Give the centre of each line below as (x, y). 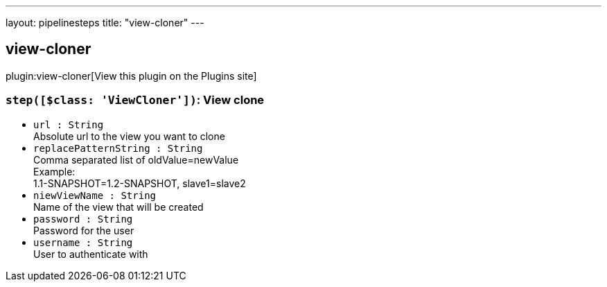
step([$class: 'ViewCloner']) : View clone (135, 100)
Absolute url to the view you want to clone (129, 136)
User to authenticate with (91, 254)
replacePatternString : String (118, 148)
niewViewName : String (95, 195)
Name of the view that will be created (118, 207)
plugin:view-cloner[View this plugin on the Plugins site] (131, 76)
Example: (54, 171)
